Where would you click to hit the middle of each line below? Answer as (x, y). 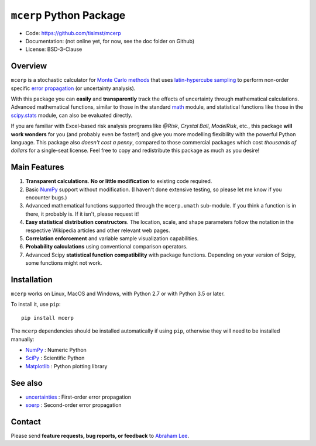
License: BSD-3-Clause (54, 49)
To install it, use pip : (36, 305)
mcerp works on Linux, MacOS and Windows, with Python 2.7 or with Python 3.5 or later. (118, 294)
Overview (29, 66)
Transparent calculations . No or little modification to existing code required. (119, 181)
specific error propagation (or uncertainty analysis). (73, 88)
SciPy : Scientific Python (55, 358)
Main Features (37, 167)
